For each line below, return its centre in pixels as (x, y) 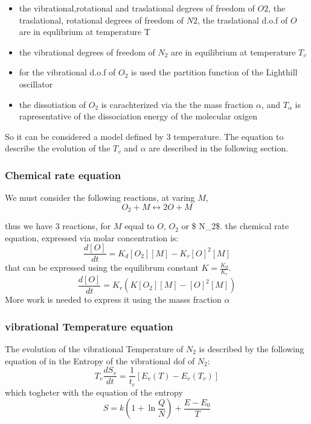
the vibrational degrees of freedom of (87, 52)
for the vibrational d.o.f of (67, 72)
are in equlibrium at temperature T (85, 32)
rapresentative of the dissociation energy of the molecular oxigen (138, 116)
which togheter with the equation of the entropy (94, 392)
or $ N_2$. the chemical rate (235, 226)
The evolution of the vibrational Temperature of (94, 348)
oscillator (36, 84)
